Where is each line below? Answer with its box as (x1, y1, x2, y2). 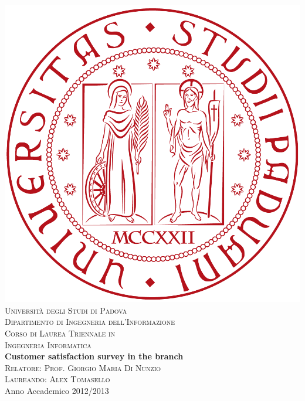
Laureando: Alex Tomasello (5, 373, 110, 385)
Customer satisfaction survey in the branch (5, 350, 184, 362)
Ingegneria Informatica (5, 338, 91, 351)
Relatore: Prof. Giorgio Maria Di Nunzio (5, 361, 161, 373)
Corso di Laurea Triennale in (5, 327, 116, 339)
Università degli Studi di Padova (5, 304, 127, 316)
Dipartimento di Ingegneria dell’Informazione (5, 315, 175, 328)
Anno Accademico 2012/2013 (5, 384, 109, 396)
